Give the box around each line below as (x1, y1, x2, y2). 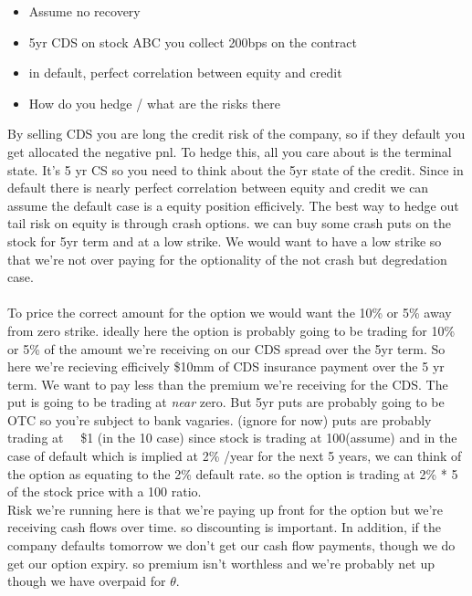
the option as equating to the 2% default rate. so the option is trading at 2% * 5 (7, 464, 458, 483)
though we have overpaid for (7, 571, 166, 591)
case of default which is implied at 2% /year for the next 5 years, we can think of (7, 446, 462, 465)
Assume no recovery (28, 2, 141, 20)
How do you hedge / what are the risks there (28, 93, 280, 112)
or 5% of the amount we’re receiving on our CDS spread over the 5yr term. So (7, 339, 446, 358)
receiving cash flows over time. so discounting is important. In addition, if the (7, 518, 441, 537)
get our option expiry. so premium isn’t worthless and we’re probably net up (7, 553, 435, 572)
